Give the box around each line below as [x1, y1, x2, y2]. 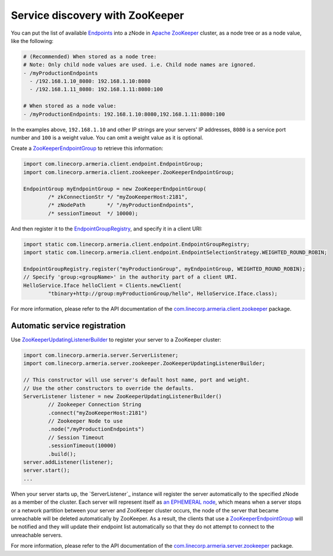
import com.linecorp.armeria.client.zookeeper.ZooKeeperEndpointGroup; [23, 169, 235, 176]
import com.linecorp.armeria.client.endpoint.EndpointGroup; [23, 160, 204, 168]
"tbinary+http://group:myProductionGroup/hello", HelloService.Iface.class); [48, 290, 278, 297]
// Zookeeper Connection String [48, 401, 141, 408]
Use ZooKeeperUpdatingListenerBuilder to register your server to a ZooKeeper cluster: [11, 336, 222, 343]
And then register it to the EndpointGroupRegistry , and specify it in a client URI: [11, 225, 202, 232]
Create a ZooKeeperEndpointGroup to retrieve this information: [11, 145, 164, 152]
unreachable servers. [11, 531, 63, 538]
